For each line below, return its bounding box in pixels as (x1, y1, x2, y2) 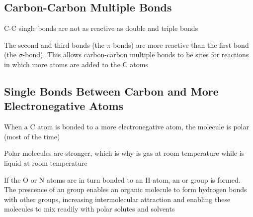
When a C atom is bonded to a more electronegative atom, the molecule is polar (4, 121, 249, 132)
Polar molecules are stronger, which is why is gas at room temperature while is (4, 148, 245, 158)
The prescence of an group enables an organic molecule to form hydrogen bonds (4, 184, 247, 195)
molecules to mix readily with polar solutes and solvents (4, 204, 175, 214)
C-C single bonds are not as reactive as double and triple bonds (4, 23, 198, 33)
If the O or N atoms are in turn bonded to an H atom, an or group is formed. (4, 174, 241, 185)
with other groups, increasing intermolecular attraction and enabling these (4, 194, 231, 204)
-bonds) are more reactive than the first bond (110, 39, 249, 50)
